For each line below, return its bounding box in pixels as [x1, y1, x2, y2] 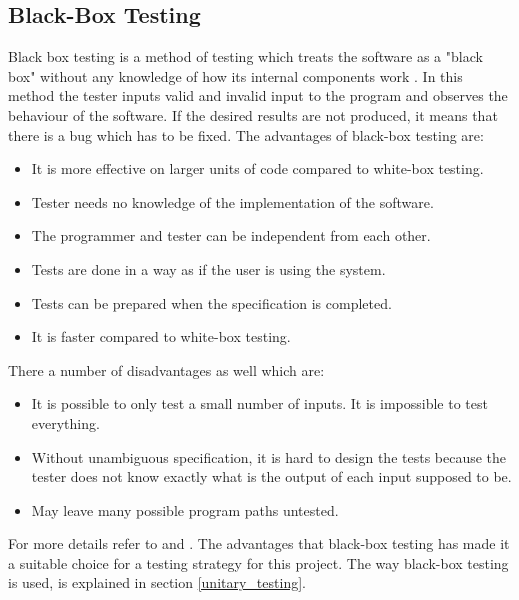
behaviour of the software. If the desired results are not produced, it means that [8, 104, 498, 125]
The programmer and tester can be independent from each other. [31, 225, 431, 246]
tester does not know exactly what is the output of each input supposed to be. [31, 466, 512, 487]
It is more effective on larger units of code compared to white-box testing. [31, 158, 484, 179]
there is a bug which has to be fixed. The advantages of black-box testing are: [8, 124, 484, 145]
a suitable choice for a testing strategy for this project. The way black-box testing [8, 552, 509, 573]
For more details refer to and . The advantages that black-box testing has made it [8, 533, 510, 554]
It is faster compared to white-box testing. [31, 326, 291, 347]
